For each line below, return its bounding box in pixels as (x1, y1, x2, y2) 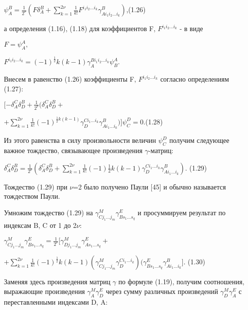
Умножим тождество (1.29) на (4, 207, 93, 217)
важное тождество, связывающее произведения (4, 145, 143, 155)
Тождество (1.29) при (4, 181, 68, 191)
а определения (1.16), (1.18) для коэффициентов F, (4, 23, 156, 33)
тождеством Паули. (4, 191, 60, 201)
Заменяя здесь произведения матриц (4, 276, 110, 287)
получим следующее (169, 135, 230, 145)
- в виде (179, 23, 203, 33)
